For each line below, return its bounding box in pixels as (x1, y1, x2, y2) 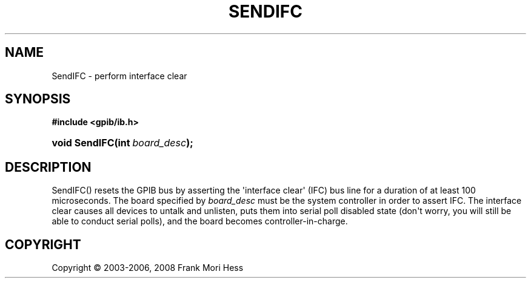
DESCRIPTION (5, 159, 92, 175)
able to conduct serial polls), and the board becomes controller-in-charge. (52, 216, 348, 227)
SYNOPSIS (5, 91, 71, 107)
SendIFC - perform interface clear (52, 70, 187, 81)
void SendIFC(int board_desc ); (52, 137, 193, 149)
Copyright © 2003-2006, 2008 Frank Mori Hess (52, 262, 244, 273)
